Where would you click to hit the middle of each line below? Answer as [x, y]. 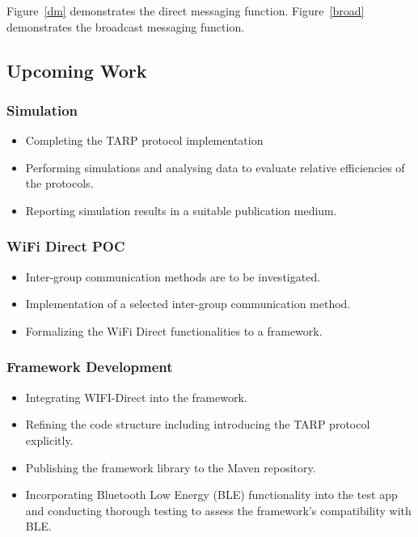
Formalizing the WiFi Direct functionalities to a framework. [174, 330]
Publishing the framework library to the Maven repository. [171, 467]
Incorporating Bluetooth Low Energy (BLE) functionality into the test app [211, 495]
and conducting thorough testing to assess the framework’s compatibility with [218, 510]
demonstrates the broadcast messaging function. [126, 26]
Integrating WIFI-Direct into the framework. [136, 397]
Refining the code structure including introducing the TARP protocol [198, 424]
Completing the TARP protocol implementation [144, 140]
